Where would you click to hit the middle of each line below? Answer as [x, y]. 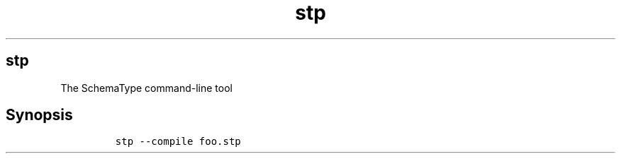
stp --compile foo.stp [178, 142]
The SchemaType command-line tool [146, 88]
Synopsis [39, 115]
